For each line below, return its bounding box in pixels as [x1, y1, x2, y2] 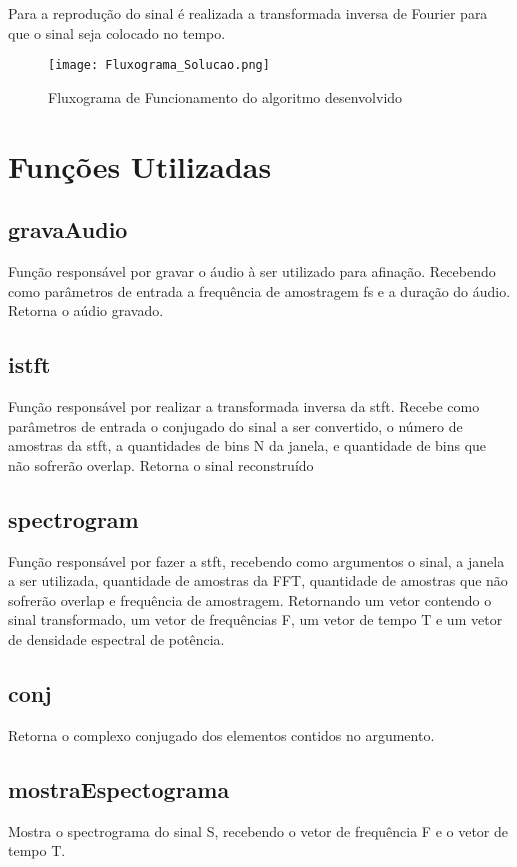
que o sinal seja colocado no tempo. [8, 22, 226, 43]
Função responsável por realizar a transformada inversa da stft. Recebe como [8, 396, 480, 416]
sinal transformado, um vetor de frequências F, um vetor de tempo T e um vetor [8, 609, 503, 630]
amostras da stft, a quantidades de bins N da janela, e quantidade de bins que [8, 435, 487, 456]
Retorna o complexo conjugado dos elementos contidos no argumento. [8, 724, 435, 745]
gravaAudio [8, 214, 128, 245]
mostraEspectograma [8, 773, 230, 804]
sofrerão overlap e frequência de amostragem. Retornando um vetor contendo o [8, 589, 492, 610]
